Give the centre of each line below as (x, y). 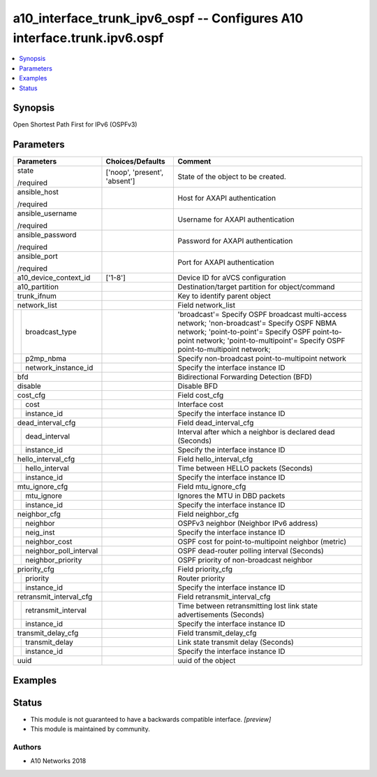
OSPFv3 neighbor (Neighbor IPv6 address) (248, 523)
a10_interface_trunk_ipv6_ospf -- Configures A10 (158, 18)
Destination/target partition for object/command (256, 287)
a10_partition (38, 287)
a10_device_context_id (54, 278)
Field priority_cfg (205, 569)
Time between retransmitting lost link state (247, 606)
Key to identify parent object (224, 296)
